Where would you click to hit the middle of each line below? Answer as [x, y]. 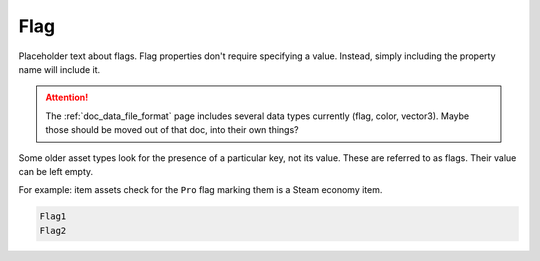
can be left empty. [56, 171]
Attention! [67, 97]
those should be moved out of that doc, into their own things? [172, 130]
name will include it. [59, 69]
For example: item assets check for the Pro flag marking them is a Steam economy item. [200, 190]
